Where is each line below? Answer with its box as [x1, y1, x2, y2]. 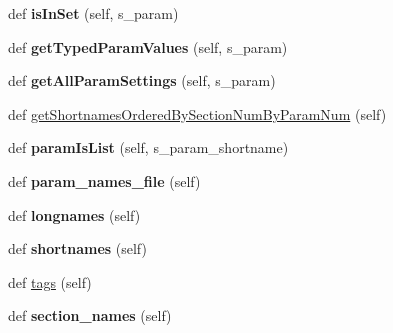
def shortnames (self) [8, 238, 147, 259]
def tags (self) [8, 271, 92, 292]
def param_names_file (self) [8, 170, 201, 191]
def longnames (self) [8, 204, 141, 225]
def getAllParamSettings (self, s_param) [8, 70, 276, 91]
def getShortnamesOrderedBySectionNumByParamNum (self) [8, 103, 387, 124]
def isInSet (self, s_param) [8, 3, 179, 23]
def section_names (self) [8, 305, 172, 326]
